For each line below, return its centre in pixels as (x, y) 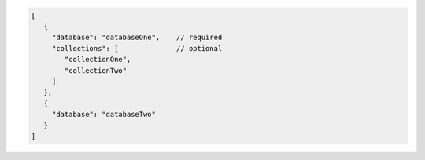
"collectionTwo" (96, 70)
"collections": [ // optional (137, 48)
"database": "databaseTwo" (104, 115)
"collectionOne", (98, 60)
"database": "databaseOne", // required (137, 38)
